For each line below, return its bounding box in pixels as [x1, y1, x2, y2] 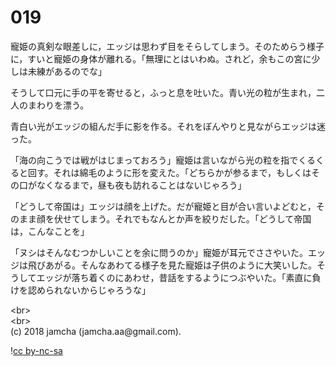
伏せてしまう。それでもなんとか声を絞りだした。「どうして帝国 [53, 212, 312, 225]
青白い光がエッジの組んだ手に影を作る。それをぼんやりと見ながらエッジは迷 [10, 120, 326, 132]
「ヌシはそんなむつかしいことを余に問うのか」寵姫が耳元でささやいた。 [10, 246, 308, 258]
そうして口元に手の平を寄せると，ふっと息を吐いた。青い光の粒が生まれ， [10, 86, 317, 98]
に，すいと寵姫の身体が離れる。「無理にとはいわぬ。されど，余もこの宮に [10, 52, 312, 65]
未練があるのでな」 [27, 65, 107, 77]
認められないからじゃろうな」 [27, 284, 151, 296]
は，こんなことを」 [10, 225, 90, 237]
